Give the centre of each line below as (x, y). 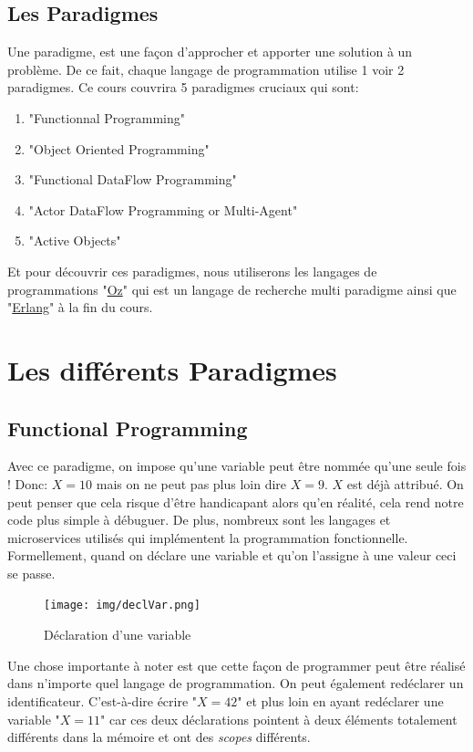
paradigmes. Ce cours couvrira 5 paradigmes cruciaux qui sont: (183, 87)
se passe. (31, 573)
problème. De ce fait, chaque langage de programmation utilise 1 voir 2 (206, 69)
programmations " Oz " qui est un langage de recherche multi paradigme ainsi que (232, 289)
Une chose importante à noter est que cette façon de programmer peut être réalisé (236, 665)
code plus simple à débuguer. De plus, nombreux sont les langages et (199, 520)
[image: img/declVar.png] (122, 606)
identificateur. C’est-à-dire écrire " (103, 700)
